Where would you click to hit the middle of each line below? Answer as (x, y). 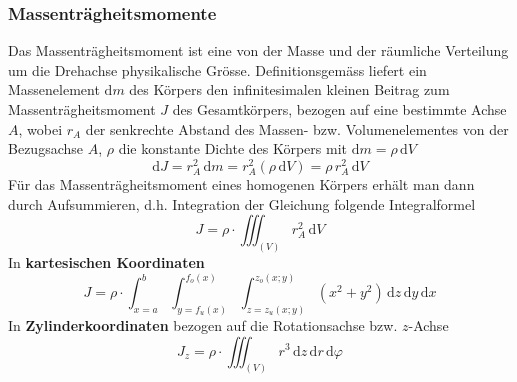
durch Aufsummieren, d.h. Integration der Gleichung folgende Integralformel (242, 203)
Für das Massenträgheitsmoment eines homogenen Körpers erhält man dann (241, 184)
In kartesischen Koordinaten (106, 262)
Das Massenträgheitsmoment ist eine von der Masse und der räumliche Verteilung (258, 50)
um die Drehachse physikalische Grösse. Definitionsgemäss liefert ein (217, 69)
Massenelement (54, 89)
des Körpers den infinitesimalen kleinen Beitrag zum (289, 89)
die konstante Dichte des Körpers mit (232, 148)
